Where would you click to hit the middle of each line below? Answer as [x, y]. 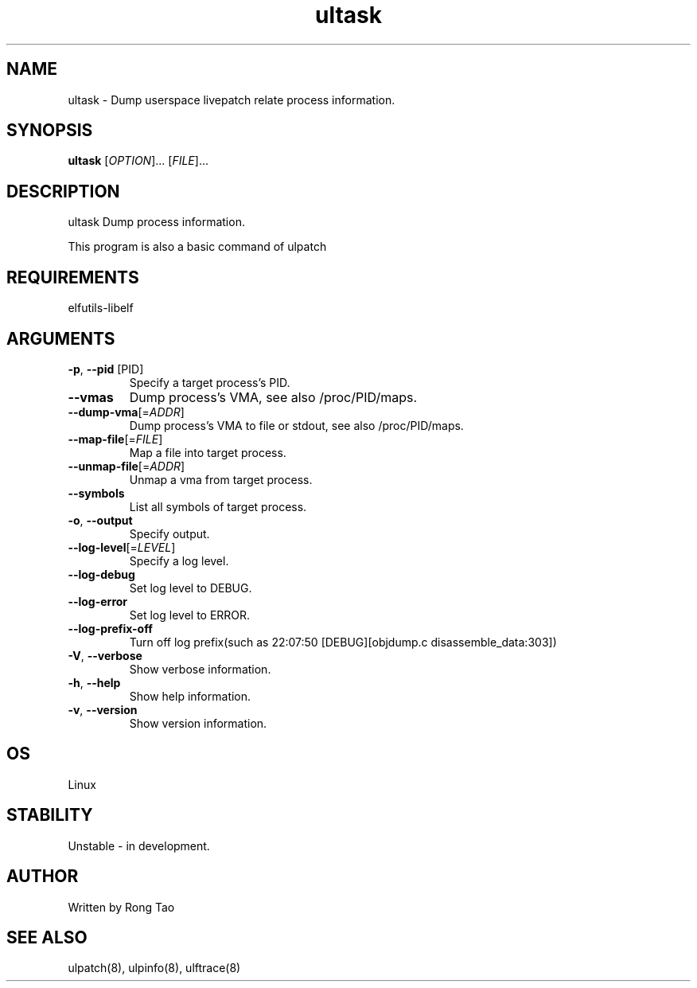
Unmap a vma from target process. [221, 479]
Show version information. [198, 723]
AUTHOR [43, 877]
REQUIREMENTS [73, 277]
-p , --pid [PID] [106, 369]
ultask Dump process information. [156, 222]
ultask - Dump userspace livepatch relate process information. [232, 100]
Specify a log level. [179, 560]
